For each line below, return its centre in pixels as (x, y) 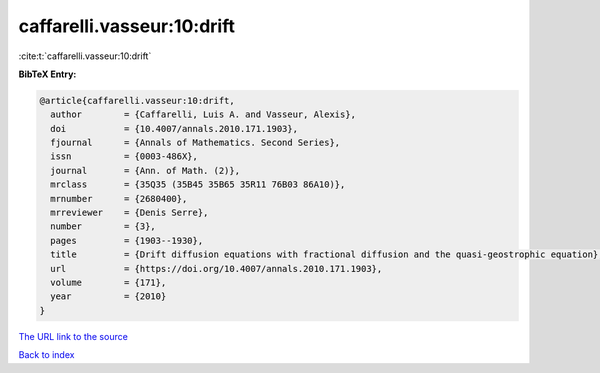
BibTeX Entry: (47, 74)
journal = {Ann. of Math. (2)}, (145, 170)
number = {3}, (103, 226)
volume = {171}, (108, 282)
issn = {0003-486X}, (124, 156)
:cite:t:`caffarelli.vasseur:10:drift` (85, 56)
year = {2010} (108, 296)
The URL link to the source (73, 336)
